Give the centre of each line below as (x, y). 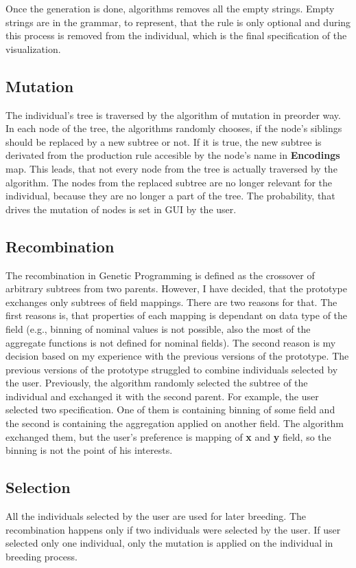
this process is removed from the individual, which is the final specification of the (176, 35)
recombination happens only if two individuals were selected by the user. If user (173, 529)
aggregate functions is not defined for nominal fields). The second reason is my (171, 342)
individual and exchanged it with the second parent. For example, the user (162, 396)
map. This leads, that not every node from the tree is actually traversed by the (171, 168)
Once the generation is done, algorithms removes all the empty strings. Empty (170, 8)
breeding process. (41, 556)
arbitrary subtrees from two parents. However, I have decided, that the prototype (176, 288)
